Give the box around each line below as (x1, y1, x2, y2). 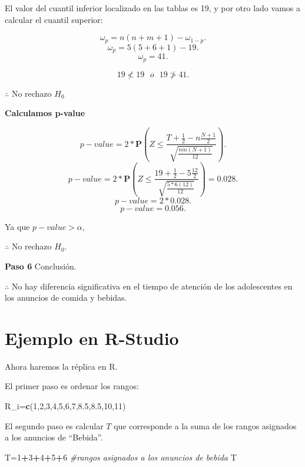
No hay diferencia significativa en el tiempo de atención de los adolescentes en (11, 279, 293, 292)
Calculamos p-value (5, 107, 85, 119)
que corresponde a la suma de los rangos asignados (114, 419, 297, 432)
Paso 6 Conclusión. (5, 259, 77, 272)
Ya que (5, 220, 30, 232)
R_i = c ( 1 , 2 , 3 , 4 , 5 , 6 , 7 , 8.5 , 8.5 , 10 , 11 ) (5, 400, 126, 412)
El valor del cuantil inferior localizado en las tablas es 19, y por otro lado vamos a (5, 2, 300, 14)
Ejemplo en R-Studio (5, 325, 179, 350)
